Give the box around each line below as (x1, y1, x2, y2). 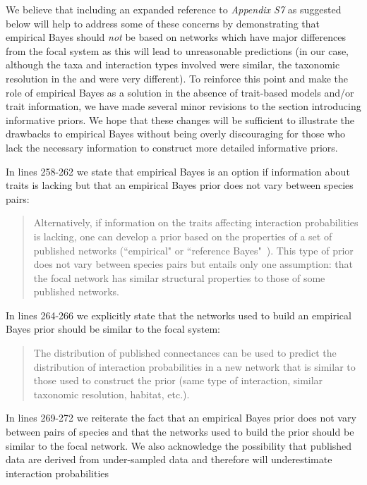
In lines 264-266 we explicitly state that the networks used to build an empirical (6, 307, 351, 322)
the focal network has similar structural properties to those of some (33, 270, 325, 285)
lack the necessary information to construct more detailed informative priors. (6, 140, 338, 154)
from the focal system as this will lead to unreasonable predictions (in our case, (6, 43, 349, 58)
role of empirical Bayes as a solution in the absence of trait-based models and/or (6, 85, 354, 99)
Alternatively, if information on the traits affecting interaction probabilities (33, 215, 359, 230)
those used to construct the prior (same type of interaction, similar (33, 373, 323, 388)
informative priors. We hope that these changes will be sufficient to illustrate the (6, 112, 355, 127)
